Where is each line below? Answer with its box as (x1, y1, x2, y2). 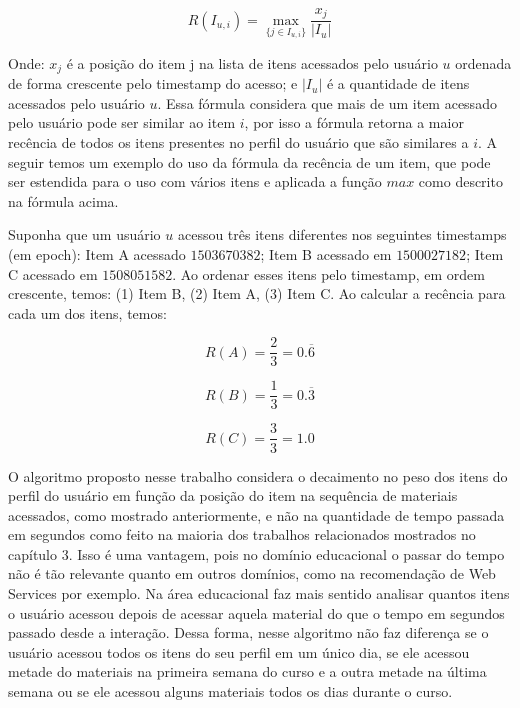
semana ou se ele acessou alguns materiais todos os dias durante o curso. (8, 681, 453, 702)
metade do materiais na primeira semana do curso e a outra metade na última (8, 661, 487, 682)
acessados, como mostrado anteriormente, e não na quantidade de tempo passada (8, 504, 505, 525)
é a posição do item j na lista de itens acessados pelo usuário (66, 52, 438, 73)
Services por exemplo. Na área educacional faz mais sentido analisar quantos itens (8, 583, 510, 604)
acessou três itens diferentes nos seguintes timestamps (177, 224, 507, 245)
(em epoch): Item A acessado (8, 243, 186, 264)
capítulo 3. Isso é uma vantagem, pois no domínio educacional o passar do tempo (8, 543, 505, 564)
